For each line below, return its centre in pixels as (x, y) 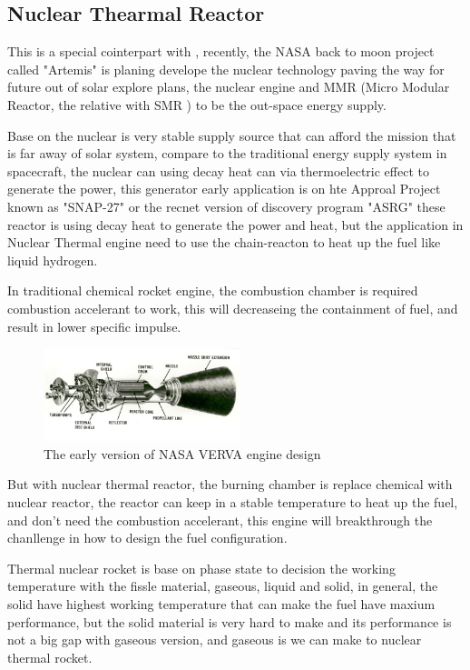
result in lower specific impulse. (94, 326)
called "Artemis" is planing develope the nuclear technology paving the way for (226, 69)
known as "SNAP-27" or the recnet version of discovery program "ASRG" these (226, 206)
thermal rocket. (50, 657)
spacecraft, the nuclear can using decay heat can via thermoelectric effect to (218, 170)
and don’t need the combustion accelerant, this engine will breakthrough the (220, 520)
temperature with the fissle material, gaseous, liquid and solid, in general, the (223, 586)
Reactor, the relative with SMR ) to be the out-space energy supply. (197, 104)
